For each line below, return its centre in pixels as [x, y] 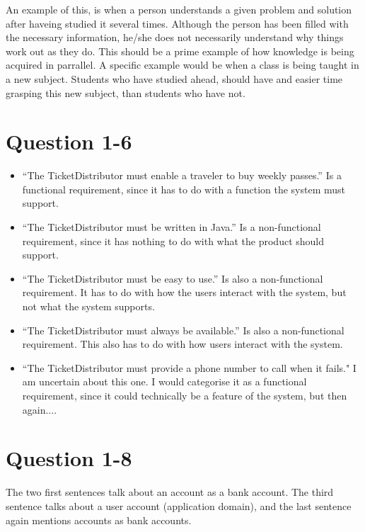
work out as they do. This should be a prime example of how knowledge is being [180, 51]
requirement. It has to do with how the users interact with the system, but [184, 292]
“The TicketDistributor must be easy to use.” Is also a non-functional [173, 278]
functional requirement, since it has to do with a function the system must [184, 189]
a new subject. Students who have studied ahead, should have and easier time [174, 78]
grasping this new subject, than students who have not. [126, 92]
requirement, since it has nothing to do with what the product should [173, 240]
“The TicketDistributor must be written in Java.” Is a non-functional [172, 227]
